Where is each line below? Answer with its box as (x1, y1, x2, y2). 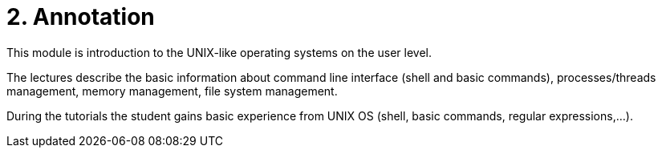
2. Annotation (6, 3, 155, 30)
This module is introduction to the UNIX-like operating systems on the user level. (6, 45, 432, 59)
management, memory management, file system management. (6, 83, 338, 98)
